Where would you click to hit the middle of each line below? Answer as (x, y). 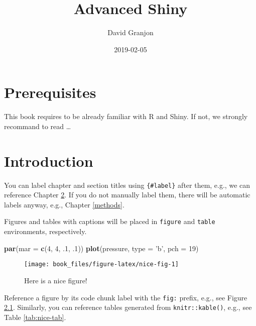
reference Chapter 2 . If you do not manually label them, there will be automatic (127, 195)
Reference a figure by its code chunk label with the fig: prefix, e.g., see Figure (126, 297)
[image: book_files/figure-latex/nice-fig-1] (101, 264)
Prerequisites (50, 92)
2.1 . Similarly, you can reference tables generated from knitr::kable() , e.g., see (128, 307)
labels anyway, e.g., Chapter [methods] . (64, 204)
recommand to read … (38, 126)
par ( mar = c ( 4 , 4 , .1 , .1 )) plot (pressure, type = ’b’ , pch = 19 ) (101, 248)
